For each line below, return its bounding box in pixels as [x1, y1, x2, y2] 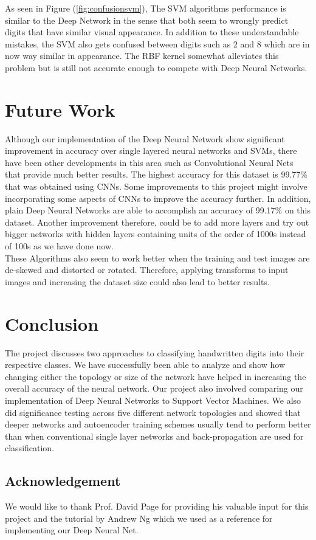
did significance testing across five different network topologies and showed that [5, 406, 301, 418]
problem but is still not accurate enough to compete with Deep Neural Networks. [5, 61, 307, 74]
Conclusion [5, 311, 99, 336]
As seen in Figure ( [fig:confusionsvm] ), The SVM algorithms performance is [5, 2, 286, 14]
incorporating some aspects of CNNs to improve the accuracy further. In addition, [5, 192, 311, 204]
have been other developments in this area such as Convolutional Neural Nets [5, 156, 294, 168]
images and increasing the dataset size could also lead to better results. [5, 275, 270, 288]
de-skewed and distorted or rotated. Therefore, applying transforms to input [5, 263, 289, 276]
